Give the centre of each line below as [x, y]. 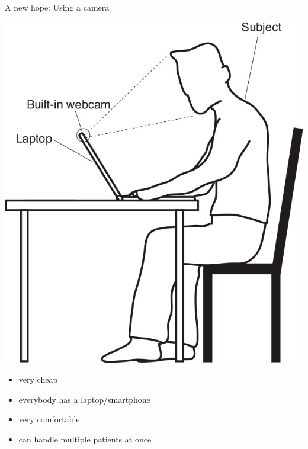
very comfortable [49, 419]
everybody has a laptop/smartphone [84, 399]
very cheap [38, 379]
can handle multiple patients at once [85, 439]
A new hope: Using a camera [57, 7]
